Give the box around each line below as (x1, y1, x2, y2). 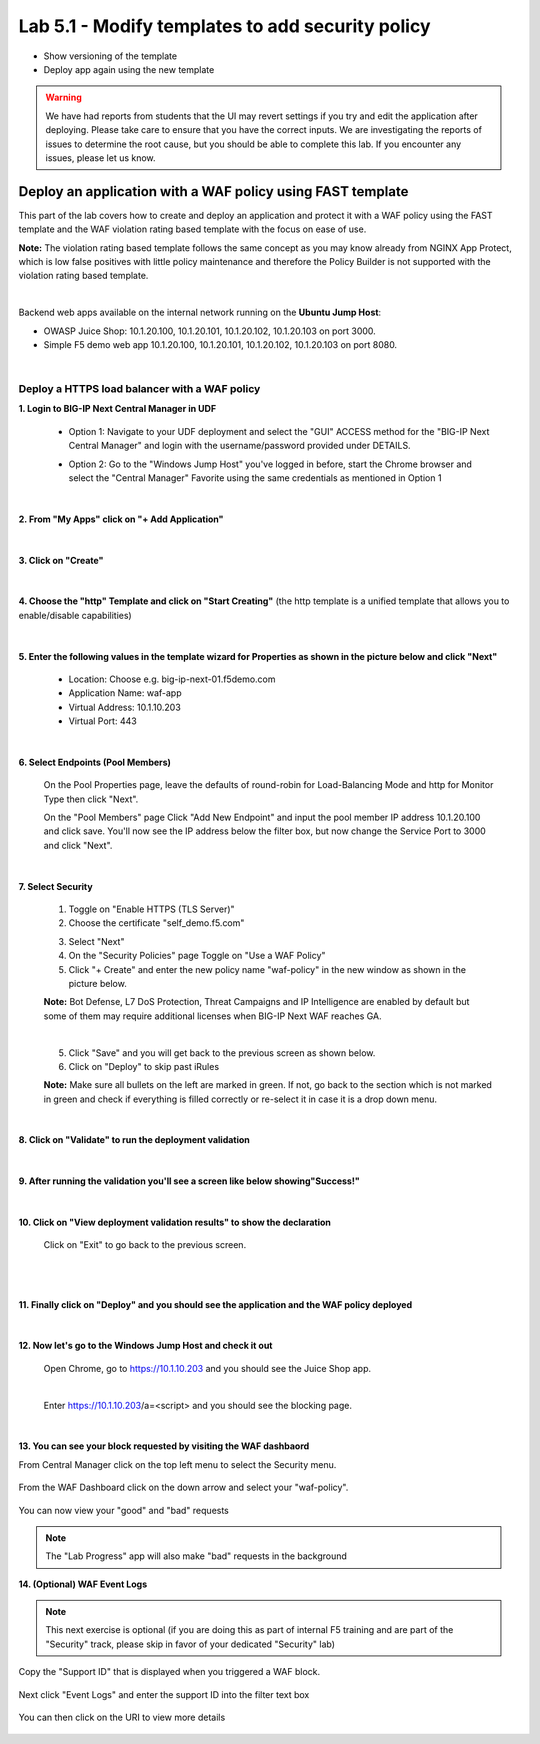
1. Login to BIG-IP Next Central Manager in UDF (18, 403, 217, 415)
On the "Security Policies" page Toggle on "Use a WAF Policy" (68, 950, 326, 962)
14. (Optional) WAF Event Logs (18, 1578, 148, 1590)
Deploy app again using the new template (43, 63, 215, 75)
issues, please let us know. (45, 151, 156, 164)
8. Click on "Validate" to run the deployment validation (18, 1134, 250, 1146)
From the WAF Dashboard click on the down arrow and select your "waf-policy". (18, 1481, 349, 1494)
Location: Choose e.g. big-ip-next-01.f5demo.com (68, 673, 276, 685)
